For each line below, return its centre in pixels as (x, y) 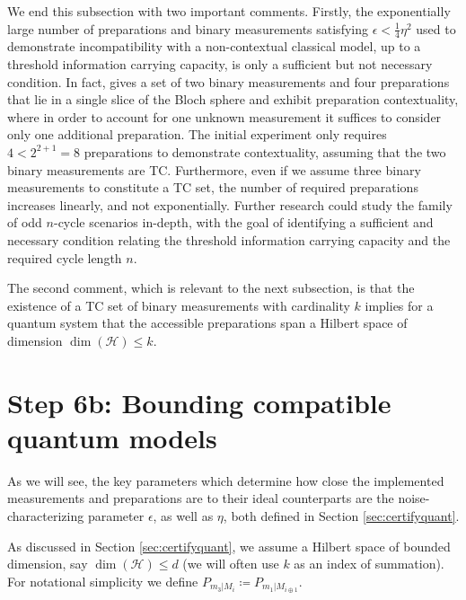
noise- (414, 498)
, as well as (183, 516)
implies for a (399, 305)
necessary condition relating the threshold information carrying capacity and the (229, 239)
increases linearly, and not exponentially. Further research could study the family (230, 204)
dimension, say (48, 564)
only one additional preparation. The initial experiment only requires (197, 134)
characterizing (46, 516)
